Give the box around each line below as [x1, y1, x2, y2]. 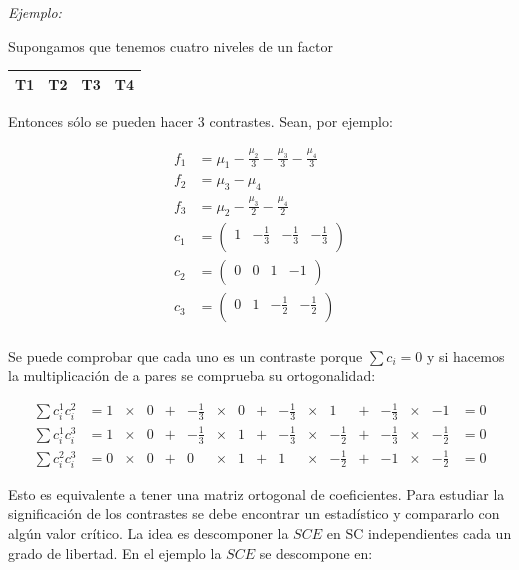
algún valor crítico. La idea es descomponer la [8, 523, 289, 543]
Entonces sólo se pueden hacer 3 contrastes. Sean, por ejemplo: [8, 110, 393, 131]
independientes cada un [367, 523, 512, 543]
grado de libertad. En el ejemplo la [8, 542, 222, 563]
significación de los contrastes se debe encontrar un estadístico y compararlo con [8, 503, 500, 524]
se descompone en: [259, 542, 373, 563]
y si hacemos [426, 345, 505, 366]
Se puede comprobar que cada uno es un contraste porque [8, 345, 363, 366]
